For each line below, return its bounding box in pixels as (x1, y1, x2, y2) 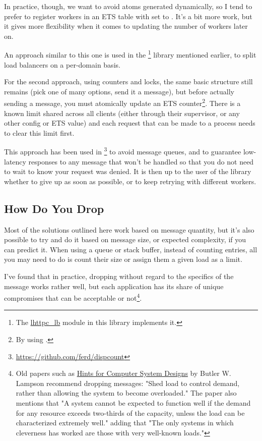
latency (4, 156, 26, 167)
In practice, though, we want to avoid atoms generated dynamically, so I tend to (4, 1, 252, 11)
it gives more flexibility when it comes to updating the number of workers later (4, 21, 248, 31)
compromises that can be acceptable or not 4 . (4, 291, 142, 303)
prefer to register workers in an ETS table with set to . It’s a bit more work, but (4, 11, 252, 21)
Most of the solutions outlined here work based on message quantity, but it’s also (4, 224, 254, 235)
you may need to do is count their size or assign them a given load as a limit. (4, 254, 242, 264)
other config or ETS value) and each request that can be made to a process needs (4, 118, 255, 128)
